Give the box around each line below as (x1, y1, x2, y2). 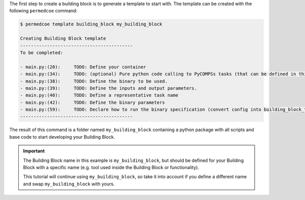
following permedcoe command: (9, 8, 78, 14)
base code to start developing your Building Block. (9, 134, 115, 140)
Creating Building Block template (20, 36, 106, 42)
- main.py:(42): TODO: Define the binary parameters (20, 99, 165, 105)
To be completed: (20, 50, 64, 55)
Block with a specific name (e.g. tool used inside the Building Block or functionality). (23, 164, 199, 170)
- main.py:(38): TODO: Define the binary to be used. (20, 78, 168, 84)
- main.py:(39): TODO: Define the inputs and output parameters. (20, 85, 197, 91)
